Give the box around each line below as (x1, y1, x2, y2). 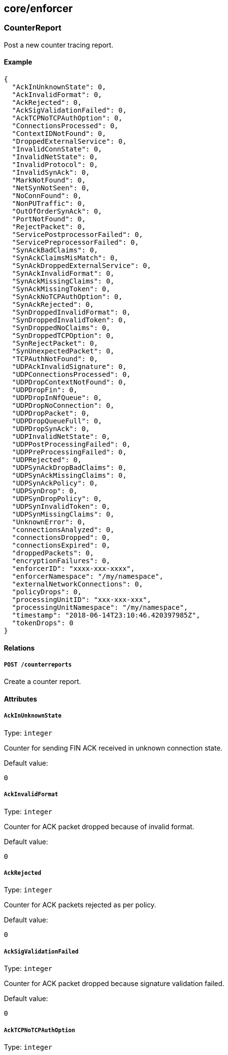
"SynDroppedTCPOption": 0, (12, 332, 114, 340)
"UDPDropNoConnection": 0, (12, 402, 114, 410)
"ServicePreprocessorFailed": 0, (12, 238, 139, 247)
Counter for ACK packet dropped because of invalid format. (4, 822, 195, 831)
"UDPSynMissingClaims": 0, (12, 510, 114, 519)
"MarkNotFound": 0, (12, 176, 86, 184)
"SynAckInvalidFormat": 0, (12, 269, 114, 278)
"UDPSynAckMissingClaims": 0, (12, 471, 127, 480)
